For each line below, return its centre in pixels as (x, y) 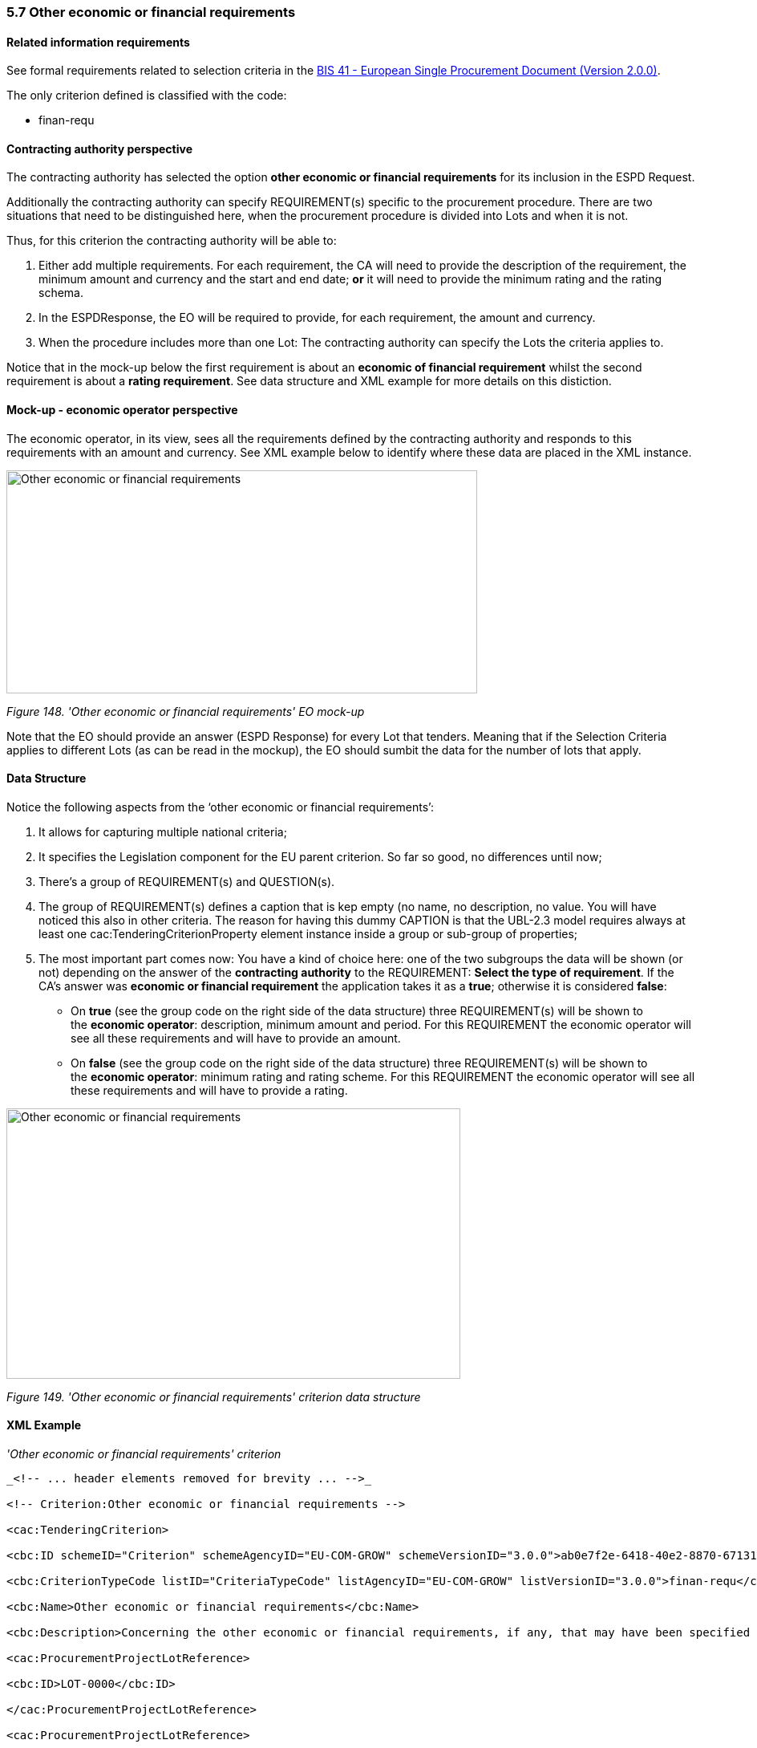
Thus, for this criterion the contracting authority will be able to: (172, 241)
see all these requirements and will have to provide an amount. (236, 1038)
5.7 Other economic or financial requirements (151, 12)
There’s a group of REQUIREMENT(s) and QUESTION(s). (187, 881)
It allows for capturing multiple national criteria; (163, 831)
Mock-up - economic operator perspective (122, 410)
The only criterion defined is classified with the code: (147, 96)
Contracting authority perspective (100, 148)
